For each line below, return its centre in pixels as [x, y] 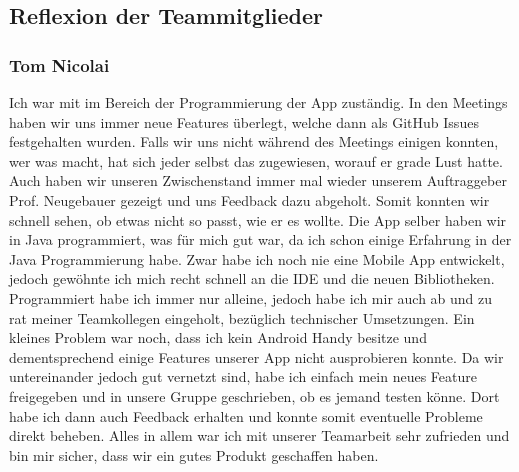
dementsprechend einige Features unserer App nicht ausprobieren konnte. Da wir [256, 356]
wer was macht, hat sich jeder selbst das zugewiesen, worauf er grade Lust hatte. [256, 160]
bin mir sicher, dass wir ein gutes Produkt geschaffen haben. [194, 454]
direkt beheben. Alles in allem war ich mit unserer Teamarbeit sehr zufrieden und [259, 435]
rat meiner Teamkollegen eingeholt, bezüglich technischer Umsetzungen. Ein [242, 317]
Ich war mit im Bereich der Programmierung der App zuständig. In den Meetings [258, 102]
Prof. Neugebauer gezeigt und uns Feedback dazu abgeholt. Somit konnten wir [249, 199]
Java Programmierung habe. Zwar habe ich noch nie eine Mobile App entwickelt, [257, 258]
